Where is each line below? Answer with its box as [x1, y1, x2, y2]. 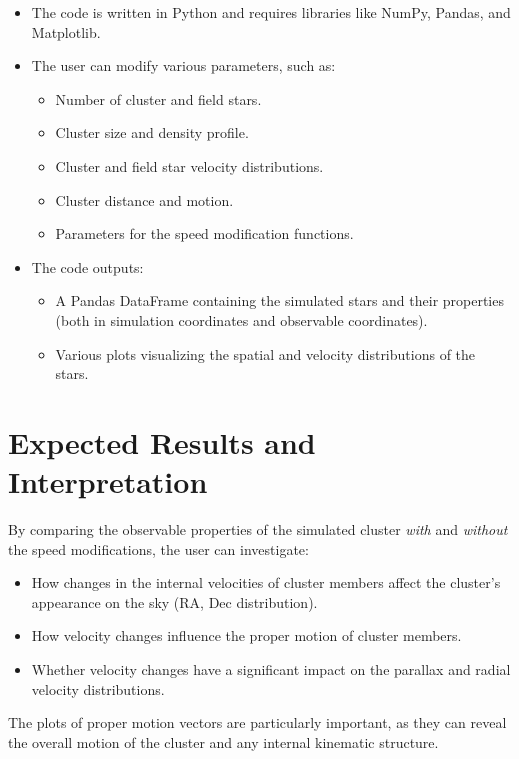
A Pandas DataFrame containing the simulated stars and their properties [55, 290, 504, 311]
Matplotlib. [31, 21, 101, 42]
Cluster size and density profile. [55, 122, 249, 143]
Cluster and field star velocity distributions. [55, 155, 324, 176]
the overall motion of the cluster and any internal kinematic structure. [8, 731, 439, 752]
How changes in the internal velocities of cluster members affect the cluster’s [31, 572, 501, 593]
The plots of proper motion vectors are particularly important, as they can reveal [8, 712, 507, 733]
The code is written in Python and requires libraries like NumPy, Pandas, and [31, 2, 511, 22]
